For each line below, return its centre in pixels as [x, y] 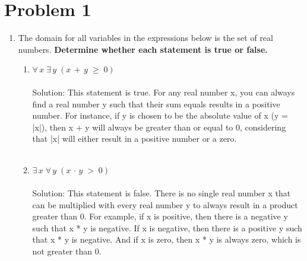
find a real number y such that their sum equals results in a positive [156, 104]
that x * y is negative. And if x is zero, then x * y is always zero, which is [167, 239]
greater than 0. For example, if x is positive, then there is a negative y [160, 216]
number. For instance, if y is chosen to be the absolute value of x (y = [160, 115]
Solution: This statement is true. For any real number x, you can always [164, 92]
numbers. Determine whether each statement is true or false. [143, 49]
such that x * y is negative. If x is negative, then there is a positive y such [167, 227]
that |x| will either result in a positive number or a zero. [134, 139]
